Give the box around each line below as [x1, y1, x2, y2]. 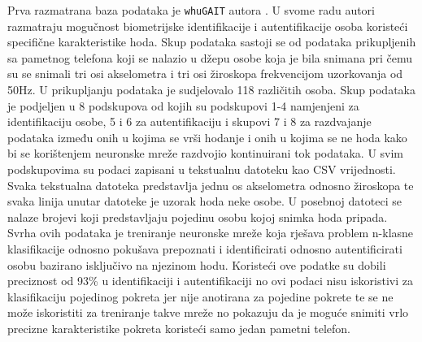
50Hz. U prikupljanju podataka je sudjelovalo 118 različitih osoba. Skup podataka [7, 81, 415, 98]
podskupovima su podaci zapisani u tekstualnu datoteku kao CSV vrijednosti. [7, 161, 396, 177]
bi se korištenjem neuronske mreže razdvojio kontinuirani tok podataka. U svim [7, 145, 404, 162]
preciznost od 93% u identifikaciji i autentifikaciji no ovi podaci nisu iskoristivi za [7, 272, 413, 289]
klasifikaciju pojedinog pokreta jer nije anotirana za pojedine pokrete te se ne [7, 288, 394, 305]
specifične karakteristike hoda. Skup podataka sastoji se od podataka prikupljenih [7, 33, 416, 50]
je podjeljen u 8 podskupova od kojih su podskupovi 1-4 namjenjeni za [7, 97, 359, 114]
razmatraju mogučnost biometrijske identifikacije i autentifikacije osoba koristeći [7, 17, 408, 34]
